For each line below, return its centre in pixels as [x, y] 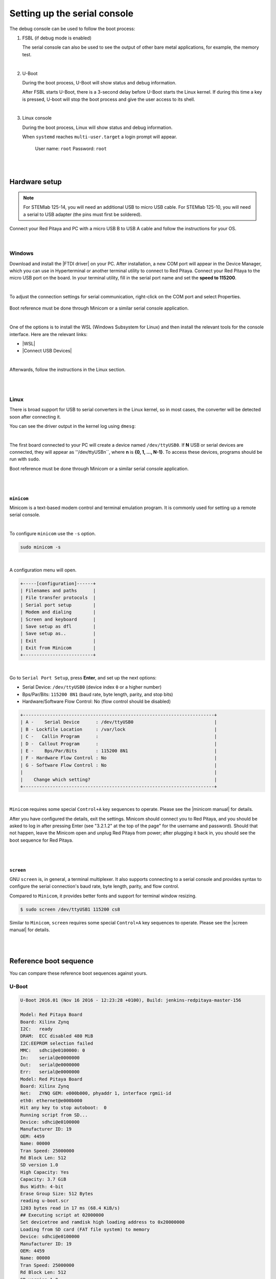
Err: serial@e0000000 [50, 1072]
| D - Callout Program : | [119, 744]
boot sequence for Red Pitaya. [41, 840]
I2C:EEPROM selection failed [57, 1043]
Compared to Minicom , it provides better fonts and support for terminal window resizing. [103, 896]
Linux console [37, 118]
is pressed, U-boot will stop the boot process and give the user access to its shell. [109, 99]
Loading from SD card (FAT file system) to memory [85, 1229]
